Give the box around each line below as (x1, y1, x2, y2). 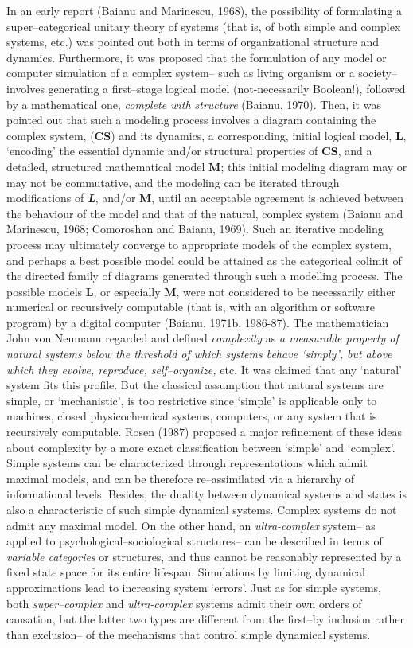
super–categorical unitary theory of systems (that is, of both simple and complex (6, 18, 401, 34)
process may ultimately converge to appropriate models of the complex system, (6, 236, 392, 252)
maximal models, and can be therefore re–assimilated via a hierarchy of (6, 470, 355, 486)
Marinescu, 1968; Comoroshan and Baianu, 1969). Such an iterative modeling (6, 221, 384, 237)
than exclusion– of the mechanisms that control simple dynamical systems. (6, 626, 371, 642)
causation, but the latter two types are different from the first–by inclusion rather (6, 611, 404, 627)
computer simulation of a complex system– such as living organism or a (6, 64, 355, 81)
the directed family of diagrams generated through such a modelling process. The (6, 267, 403, 284)
